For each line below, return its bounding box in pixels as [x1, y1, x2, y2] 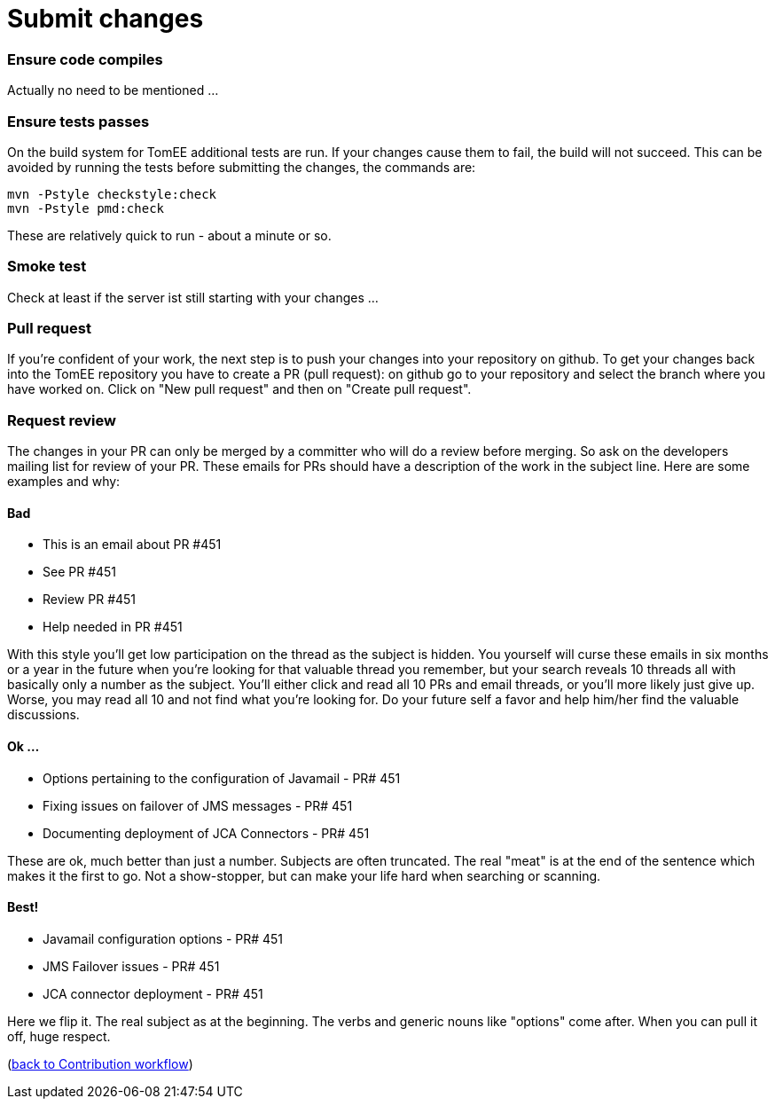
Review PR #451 [43, 592, 137, 608]
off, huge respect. [7, 1028, 111, 1044]
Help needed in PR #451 [43, 619, 183, 635]
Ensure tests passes [7, 112, 150, 130]
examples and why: [7, 474, 121, 490]
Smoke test [7, 257, 87, 276]
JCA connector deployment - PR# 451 [43, 985, 263, 1001]
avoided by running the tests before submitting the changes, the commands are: [7, 159, 476, 175]
